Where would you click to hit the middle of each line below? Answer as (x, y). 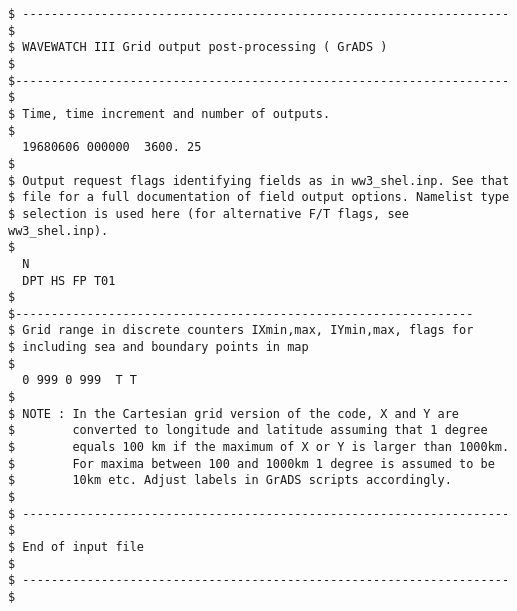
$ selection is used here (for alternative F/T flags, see (208, 213)
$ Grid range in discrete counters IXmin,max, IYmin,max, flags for (241, 330)
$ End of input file (76, 547)
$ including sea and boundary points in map (158, 347)
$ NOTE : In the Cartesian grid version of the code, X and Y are (234, 413)
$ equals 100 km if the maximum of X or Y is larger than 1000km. (259, 447)
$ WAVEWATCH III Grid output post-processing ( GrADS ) (198, 47)
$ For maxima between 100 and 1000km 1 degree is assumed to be (251, 463)
